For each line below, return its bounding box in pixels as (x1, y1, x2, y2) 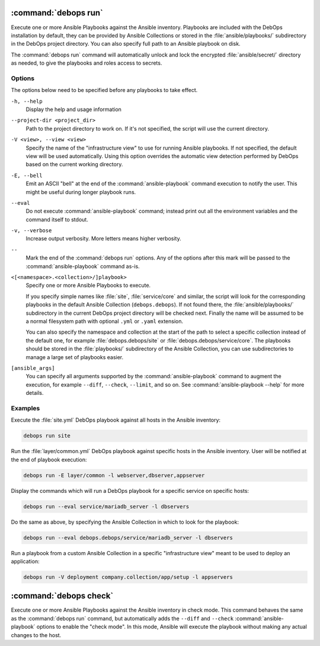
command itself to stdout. (25, 216, 88, 223)
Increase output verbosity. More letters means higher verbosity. (25, 235, 181, 242)
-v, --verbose (11, 227, 52, 234)
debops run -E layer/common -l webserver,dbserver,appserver (23, 472, 205, 479)
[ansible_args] (11, 365, 56, 371)
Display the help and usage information (25, 106, 121, 113)
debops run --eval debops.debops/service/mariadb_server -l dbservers (23, 534, 233, 541)
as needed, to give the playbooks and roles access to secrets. (11, 59, 162, 66)
